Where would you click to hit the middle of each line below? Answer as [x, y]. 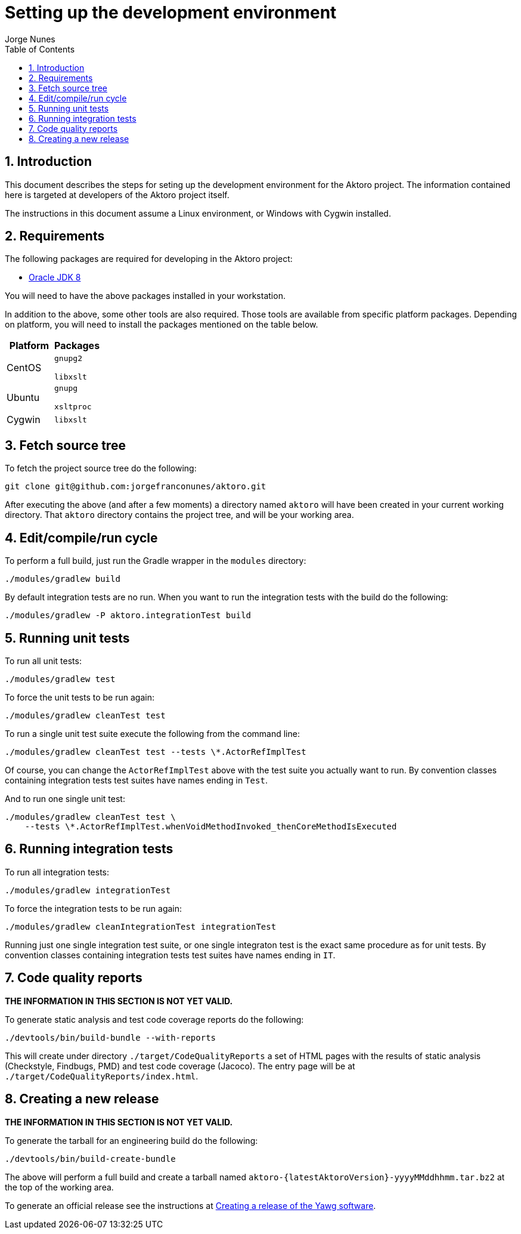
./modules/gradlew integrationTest [88, 890]
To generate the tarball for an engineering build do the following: [131, 1140]
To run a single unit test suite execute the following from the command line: [152, 733]
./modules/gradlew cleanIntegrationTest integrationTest [141, 926]
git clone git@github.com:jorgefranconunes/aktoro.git [136, 487]
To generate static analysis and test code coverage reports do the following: [154, 1019]
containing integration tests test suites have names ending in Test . [136, 780]
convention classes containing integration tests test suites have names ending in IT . [170, 955]
